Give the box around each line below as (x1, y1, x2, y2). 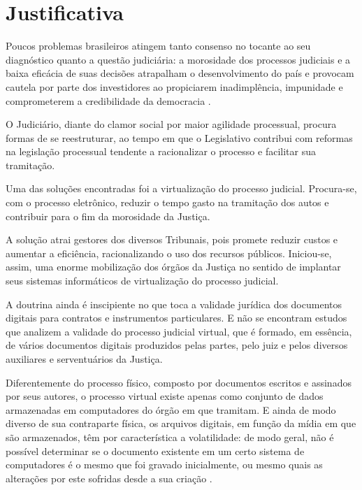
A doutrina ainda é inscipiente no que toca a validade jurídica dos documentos (6, 296, 342, 311)
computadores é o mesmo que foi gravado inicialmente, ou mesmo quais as (6, 457, 323, 472)
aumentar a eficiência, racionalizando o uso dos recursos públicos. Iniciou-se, (6, 245, 332, 260)
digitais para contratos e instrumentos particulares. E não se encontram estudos (6, 310, 347, 325)
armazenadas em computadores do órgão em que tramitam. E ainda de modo (6, 402, 336, 417)
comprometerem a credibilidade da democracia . (6, 93, 211, 108)
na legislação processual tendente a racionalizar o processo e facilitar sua (6, 144, 316, 159)
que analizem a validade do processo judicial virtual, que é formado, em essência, (6, 324, 352, 338)
